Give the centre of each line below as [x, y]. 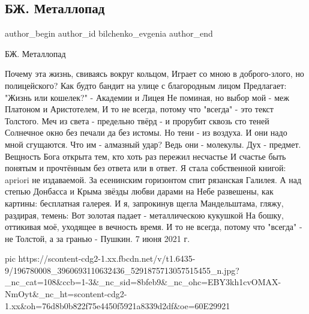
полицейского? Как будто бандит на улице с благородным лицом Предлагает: [146, 85]
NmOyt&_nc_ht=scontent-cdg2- [66, 294]
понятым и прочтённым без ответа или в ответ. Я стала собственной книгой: [145, 168]
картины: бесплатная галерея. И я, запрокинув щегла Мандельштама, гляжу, [144, 203]
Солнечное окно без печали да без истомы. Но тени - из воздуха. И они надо [146, 132]
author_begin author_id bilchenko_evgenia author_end [109, 33]
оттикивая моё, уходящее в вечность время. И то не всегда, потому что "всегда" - [154, 227]
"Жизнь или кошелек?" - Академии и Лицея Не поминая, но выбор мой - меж [147, 97]
